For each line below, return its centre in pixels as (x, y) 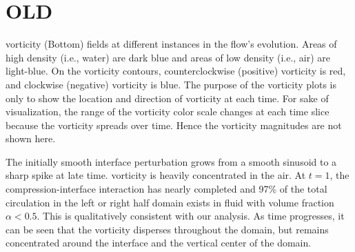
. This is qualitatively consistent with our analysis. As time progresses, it (191, 216)
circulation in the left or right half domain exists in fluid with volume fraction (170, 202)
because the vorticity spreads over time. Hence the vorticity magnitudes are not (174, 125)
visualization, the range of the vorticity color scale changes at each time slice (168, 112)
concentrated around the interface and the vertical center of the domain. (159, 243)
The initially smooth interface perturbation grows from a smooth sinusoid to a (171, 161)
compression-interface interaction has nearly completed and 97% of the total (166, 189)
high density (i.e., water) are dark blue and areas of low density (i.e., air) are (168, 57)
